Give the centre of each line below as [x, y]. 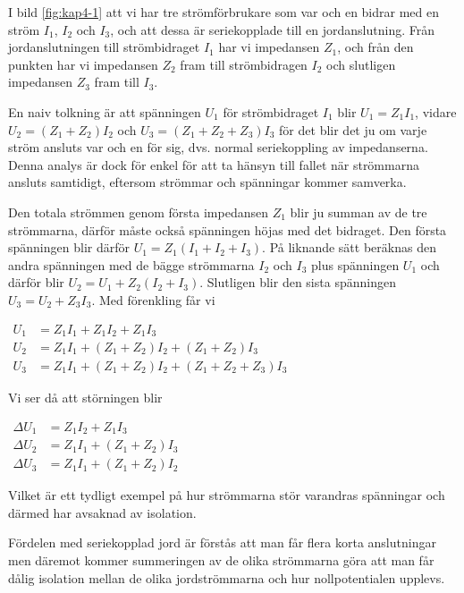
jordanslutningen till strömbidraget [104, 47]
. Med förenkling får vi [153, 299]
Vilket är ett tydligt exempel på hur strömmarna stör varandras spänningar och [227, 495]
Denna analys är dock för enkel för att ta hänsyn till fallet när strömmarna [214, 164]
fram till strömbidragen [244, 64]
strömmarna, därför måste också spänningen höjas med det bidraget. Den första [228, 229]
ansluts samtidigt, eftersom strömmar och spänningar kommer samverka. [207, 182]
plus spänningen [355, 264]
